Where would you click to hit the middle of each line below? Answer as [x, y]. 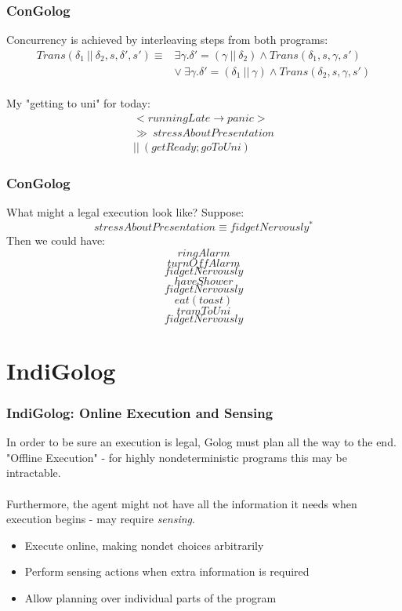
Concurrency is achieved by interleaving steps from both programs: [167, 40]
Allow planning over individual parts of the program [150, 597]
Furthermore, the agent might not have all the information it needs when [182, 503]
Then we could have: [56, 240]
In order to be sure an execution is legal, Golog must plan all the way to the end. [201, 442]
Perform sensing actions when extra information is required [167, 571]
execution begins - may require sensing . [101, 519]
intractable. [34, 473]
